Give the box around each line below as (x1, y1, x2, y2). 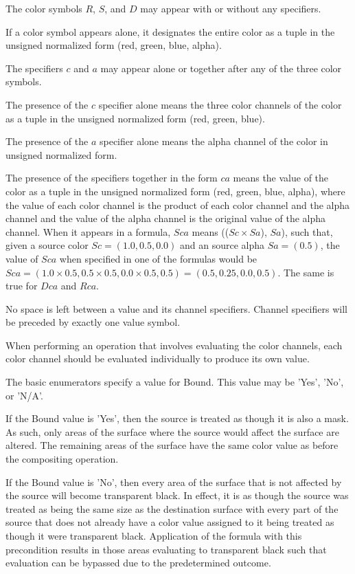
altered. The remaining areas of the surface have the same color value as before (5, 438, 339, 452)
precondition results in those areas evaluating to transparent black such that (5, 542, 327, 556)
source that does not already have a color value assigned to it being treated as (5, 515, 334, 529)
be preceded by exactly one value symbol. (5, 315, 181, 329)
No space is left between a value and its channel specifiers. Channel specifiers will (5, 301, 347, 316)
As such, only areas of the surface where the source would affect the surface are (5, 424, 339, 439)
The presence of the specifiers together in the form (5, 170, 218, 185)
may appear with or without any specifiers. (140, 1, 321, 15)
